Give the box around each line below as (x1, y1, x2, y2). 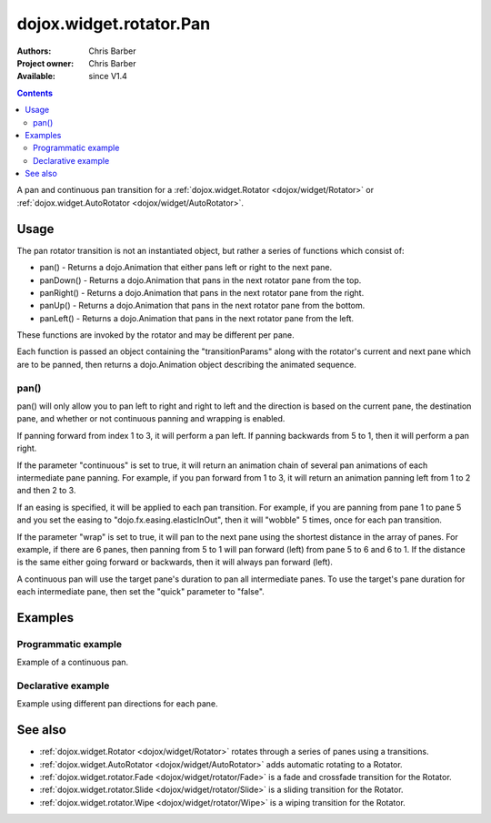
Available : (16, 71, 56, 82)
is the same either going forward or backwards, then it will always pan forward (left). (16, 556, 334, 568)
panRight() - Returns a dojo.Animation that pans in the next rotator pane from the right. (39, 287, 365, 298)
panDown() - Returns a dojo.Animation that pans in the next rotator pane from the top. (39, 274, 362, 286)
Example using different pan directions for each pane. (16, 698, 218, 709)
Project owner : (16, 57, 75, 68)
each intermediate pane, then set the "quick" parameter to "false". (16, 586, 266, 597)
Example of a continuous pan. (16, 656, 129, 668)
